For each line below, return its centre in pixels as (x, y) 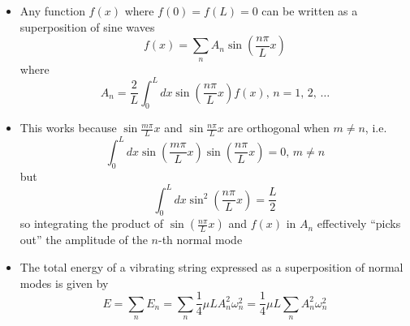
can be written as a (310, 11)
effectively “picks (359, 223)
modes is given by (64, 283)
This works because (68, 128)
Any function (52, 11)
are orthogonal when (278, 128)
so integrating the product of (92, 223)
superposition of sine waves (87, 26)
